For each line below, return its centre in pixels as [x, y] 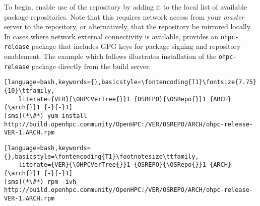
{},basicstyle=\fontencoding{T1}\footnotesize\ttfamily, [102, 156]
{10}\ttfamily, [29, 91]
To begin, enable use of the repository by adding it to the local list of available [126, 7]
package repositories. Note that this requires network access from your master [124, 16]
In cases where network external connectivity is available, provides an [111, 36]
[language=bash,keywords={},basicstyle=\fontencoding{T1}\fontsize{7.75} [131, 82]
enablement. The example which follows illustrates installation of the [110, 56]
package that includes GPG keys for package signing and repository [136, 46]
